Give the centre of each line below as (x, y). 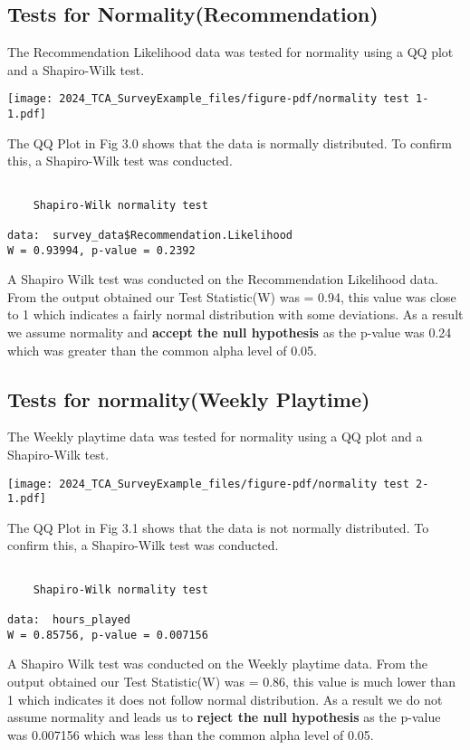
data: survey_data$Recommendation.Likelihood (150, 235)
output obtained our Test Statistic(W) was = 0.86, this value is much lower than (232, 681)
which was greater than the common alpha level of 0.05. (162, 350)
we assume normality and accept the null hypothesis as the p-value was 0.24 (230, 332)
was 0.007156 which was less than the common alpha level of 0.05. (191, 734)
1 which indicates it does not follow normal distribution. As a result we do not (225, 699)
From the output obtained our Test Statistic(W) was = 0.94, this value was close (232, 296)
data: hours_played (69, 620)
